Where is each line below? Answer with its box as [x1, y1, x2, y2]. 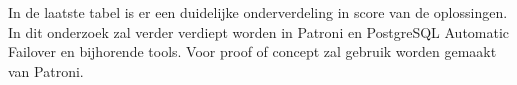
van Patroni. [8, 60, 84, 81]
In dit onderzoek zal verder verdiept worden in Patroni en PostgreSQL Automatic [8, 21, 510, 42]
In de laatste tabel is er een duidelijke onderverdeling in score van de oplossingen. [8, 2, 508, 22]
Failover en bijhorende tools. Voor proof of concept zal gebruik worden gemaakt [8, 41, 497, 62]
